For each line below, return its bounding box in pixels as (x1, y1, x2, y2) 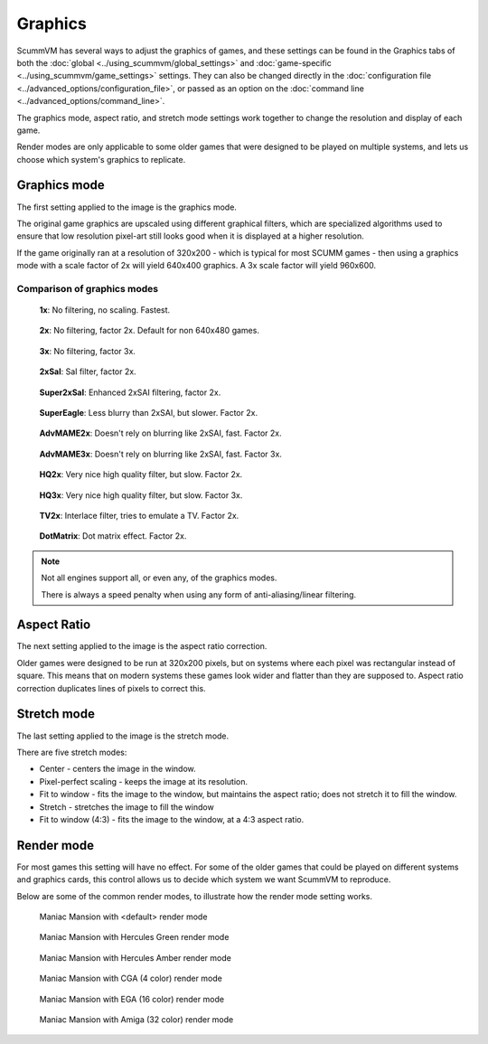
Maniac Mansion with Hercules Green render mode (39, 932, 230, 943)
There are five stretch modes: (16, 747, 127, 757)
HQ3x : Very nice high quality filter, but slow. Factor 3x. (39, 489, 243, 501)
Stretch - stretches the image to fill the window (39, 801, 214, 813)
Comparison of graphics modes (16, 282, 158, 295)
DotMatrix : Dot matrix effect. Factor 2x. (39, 531, 187, 541)
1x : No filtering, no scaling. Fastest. (39, 305, 171, 315)
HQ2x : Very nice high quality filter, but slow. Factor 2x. (39, 469, 243, 480)
